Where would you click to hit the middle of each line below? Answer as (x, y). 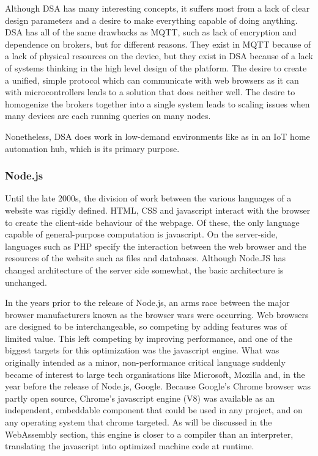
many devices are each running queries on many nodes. (108, 116)
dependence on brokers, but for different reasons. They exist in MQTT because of (158, 44)
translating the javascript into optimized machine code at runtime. (130, 446)
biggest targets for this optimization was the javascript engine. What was (142, 350)
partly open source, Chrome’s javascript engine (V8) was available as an (140, 398)
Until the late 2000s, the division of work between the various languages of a (148, 198)
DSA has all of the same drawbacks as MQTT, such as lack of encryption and (151, 32)
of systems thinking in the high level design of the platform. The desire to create (156, 67)
